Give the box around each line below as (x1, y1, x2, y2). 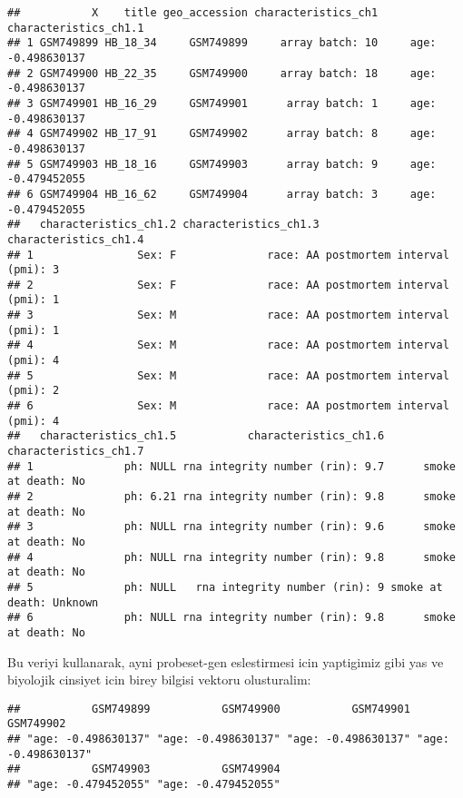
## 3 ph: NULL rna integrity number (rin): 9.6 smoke (7, 520, 456, 534)
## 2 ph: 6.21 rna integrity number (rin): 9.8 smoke (7, 490, 456, 503)
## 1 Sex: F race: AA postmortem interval (7, 248, 449, 261)
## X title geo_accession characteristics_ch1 (7, 6, 379, 19)
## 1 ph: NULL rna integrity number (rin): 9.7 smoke (7, 459, 456, 473)
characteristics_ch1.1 (7, 21, 144, 34)
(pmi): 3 (7, 263, 60, 277)
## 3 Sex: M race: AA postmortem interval (7, 309, 449, 322)
